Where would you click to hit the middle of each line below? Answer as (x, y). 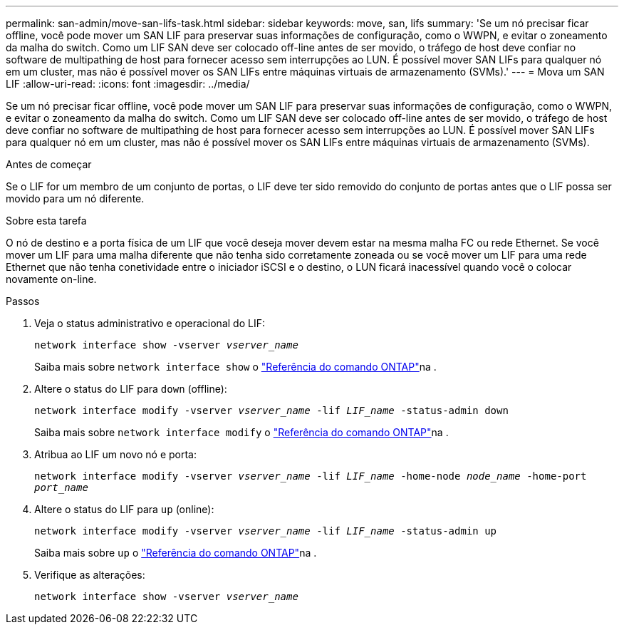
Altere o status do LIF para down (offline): (131, 389)
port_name (61, 487)
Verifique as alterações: (90, 575)
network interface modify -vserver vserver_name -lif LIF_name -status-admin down (271, 410)
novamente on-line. (51, 279)
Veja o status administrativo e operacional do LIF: (150, 323)
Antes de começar (49, 164)
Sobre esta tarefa (46, 221)
